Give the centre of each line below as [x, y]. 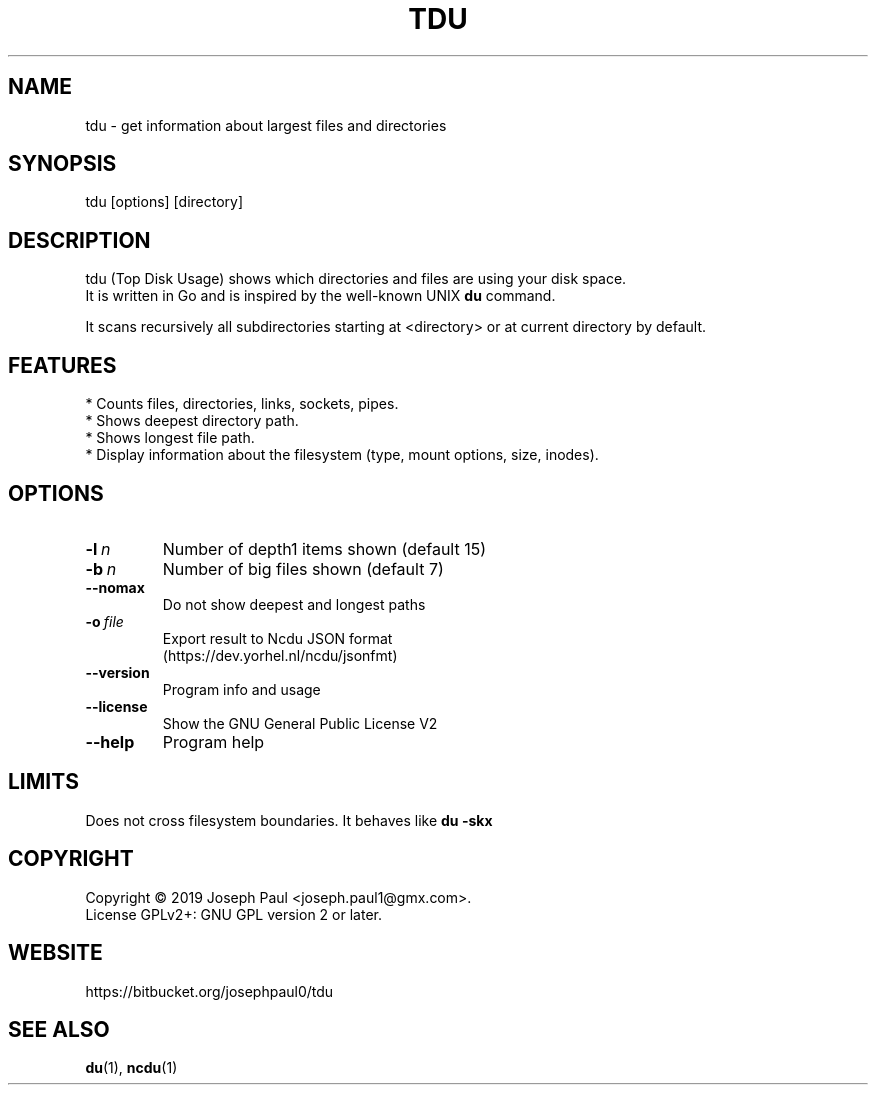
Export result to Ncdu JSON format [277, 638]
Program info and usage [241, 689]
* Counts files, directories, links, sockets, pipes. [242, 404]
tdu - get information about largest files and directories [266, 125]
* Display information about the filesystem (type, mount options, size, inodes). [342, 455]
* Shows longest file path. [170, 438]
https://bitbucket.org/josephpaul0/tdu [209, 991]
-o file [104, 621]
